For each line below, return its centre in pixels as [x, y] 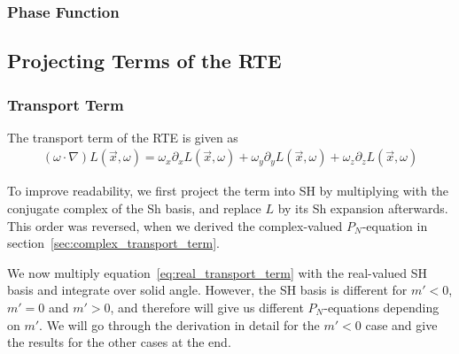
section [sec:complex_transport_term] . [113, 243]
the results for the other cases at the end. [119, 342]
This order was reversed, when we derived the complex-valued [175, 225]
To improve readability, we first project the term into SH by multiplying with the [228, 191]
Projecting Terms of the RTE [144, 61]
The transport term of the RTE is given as [123, 137]
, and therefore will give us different [207, 308]
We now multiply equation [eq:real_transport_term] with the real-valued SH [218, 272]
